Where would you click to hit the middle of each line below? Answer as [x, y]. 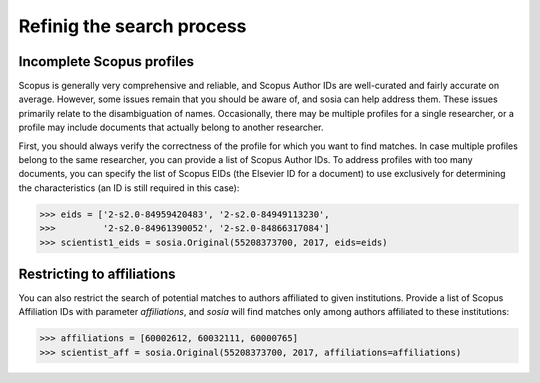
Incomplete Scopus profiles [106, 61]
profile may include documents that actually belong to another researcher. [171, 127]
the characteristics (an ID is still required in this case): [129, 187]
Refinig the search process [132, 26]
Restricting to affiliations [97, 273]
